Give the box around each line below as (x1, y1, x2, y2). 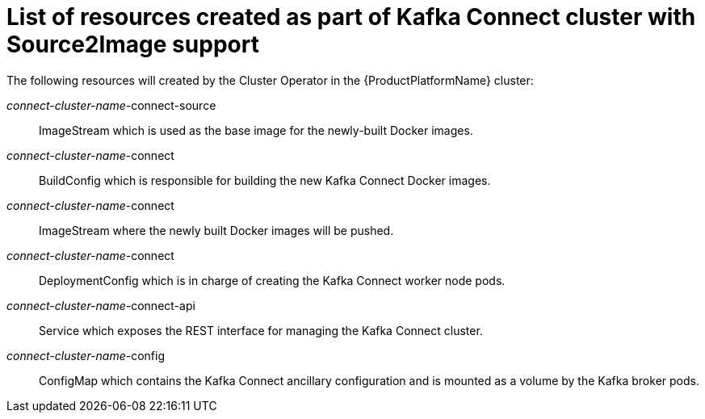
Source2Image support (6, 31, 259, 58)
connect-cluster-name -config (6, 348, 166, 362)
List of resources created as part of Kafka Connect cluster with (6, 3, 696, 31)
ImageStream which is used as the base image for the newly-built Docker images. (39, 123, 473, 137)
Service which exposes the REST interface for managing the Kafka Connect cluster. (39, 323, 483, 337)
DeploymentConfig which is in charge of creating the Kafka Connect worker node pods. (39, 273, 506, 287)
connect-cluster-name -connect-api (6, 298, 195, 312)
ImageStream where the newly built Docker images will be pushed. (39, 223, 394, 237)
